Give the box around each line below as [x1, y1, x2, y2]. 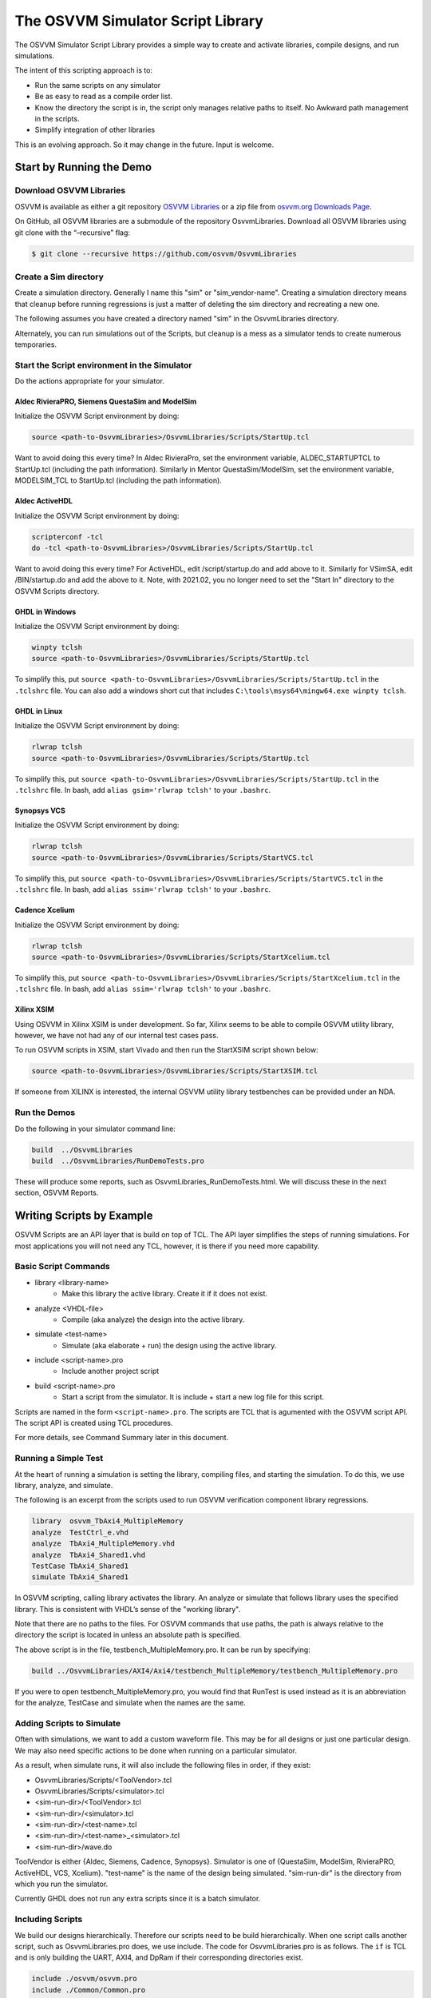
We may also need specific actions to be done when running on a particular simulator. [14, 1745, 298, 1755]
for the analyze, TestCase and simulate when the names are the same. [14, 1698, 247, 1708]
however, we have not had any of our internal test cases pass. [14, 1031, 219, 1041]
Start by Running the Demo [14, 161, 152, 174]
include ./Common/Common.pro [31, 1985, 146, 1994]
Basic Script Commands [14, 1261, 111, 1272]
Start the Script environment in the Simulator [14, 360, 192, 371]
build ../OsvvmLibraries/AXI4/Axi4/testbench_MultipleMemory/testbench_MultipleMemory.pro [31, 1666, 398, 1675]
